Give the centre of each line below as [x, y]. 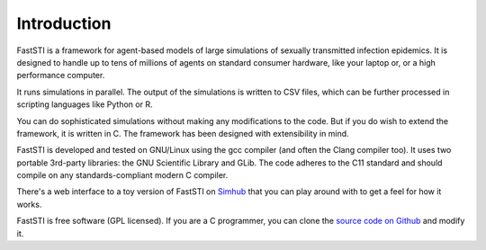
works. [29, 204]
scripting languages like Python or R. [85, 104]
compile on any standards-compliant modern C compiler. [122, 175]
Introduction [64, 23]
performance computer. [61, 76]
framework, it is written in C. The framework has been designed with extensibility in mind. [183, 133]
